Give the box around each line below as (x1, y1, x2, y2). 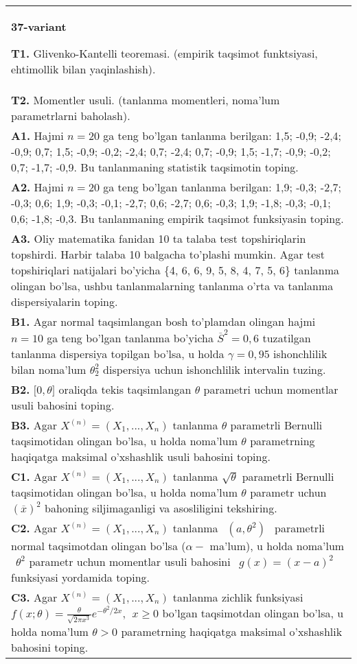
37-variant (11, 19, 67, 34)
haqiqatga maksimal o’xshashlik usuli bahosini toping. (11, 448, 270, 464)
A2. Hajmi (11, 179, 64, 195)
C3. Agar (11, 589, 58, 605)
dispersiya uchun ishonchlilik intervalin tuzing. (103, 361, 326, 377)
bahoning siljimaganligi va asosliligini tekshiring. (44, 499, 277, 516)
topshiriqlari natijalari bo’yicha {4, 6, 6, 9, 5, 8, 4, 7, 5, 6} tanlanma (11, 262, 340, 278)
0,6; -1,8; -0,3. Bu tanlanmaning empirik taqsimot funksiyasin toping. (11, 211, 344, 226)
